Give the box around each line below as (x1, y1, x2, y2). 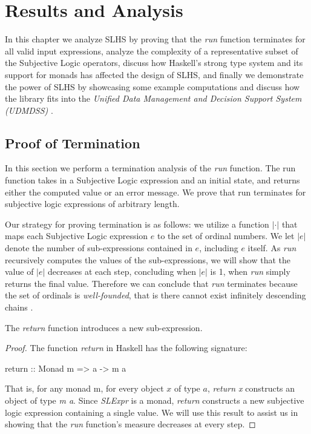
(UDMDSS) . (5, 104, 53, 116)
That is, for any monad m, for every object (5, 382, 164, 395)
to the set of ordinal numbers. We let (157, 229, 295, 242)
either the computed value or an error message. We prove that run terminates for (5, 185, 306, 198)
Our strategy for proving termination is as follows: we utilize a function (5, 217, 269, 230)
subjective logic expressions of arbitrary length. (5, 197, 180, 210)
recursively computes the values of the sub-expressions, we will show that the (5, 253, 291, 266)
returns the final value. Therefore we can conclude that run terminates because (5, 277, 298, 289)
